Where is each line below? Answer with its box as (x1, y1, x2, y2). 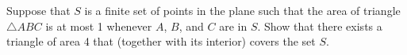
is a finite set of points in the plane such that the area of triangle (84, 2, 401, 18)
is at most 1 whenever (45, 17, 152, 34)
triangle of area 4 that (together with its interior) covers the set (6, 33, 316, 49)
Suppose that (6, 2, 71, 18)
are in (219, 17, 248, 34)
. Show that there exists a (257, 17, 382, 34)
